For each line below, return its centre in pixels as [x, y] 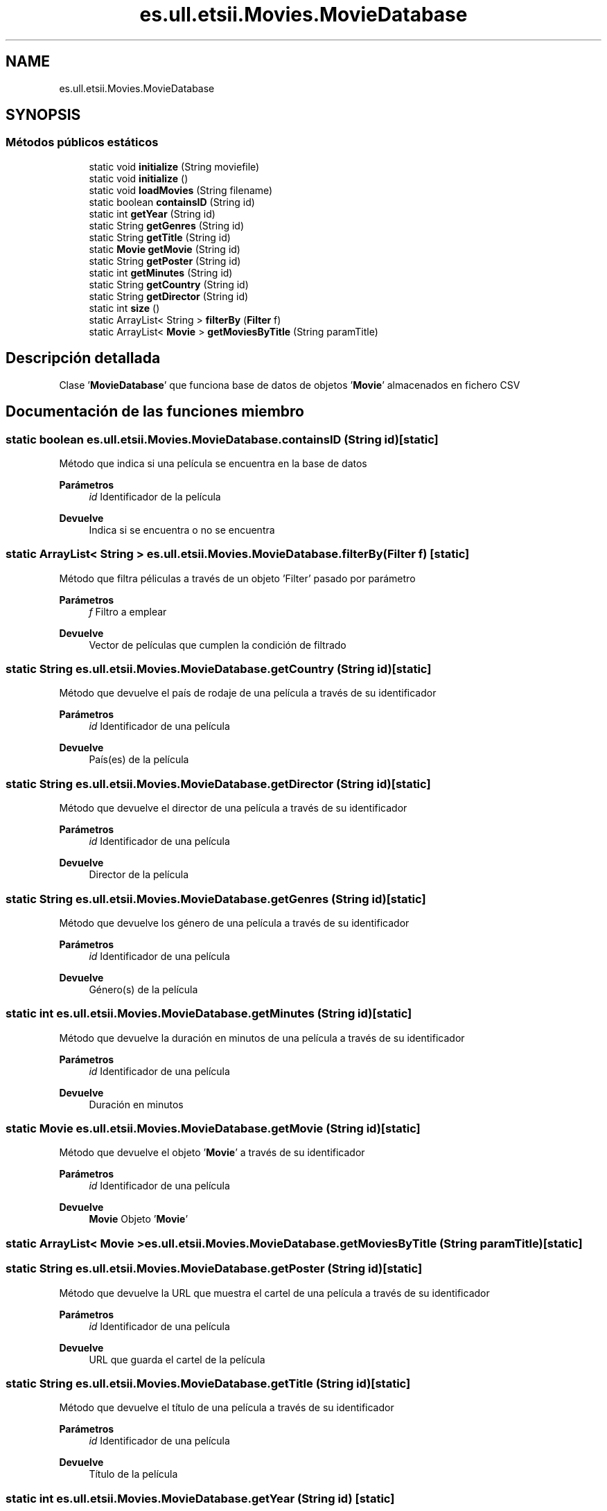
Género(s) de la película [143, 989]
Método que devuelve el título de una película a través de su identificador [227, 1408]
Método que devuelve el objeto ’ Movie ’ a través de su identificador [212, 1153]
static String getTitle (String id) [160, 237]
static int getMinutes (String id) [161, 272]
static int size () [124, 308]
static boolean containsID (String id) [172, 202]
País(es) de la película [139, 760]
